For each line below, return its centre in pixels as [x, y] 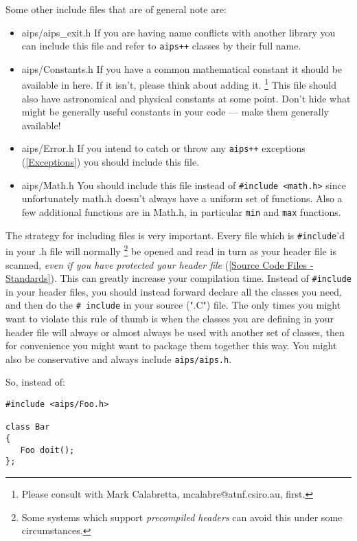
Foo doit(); [47, 450]
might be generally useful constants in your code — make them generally [175, 112]
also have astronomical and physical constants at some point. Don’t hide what [186, 98]
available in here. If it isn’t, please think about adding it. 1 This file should [179, 84]
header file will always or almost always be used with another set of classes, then [175, 332]
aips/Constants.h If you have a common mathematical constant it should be [182, 68]
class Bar [28, 427]
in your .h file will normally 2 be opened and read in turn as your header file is [171, 250]
